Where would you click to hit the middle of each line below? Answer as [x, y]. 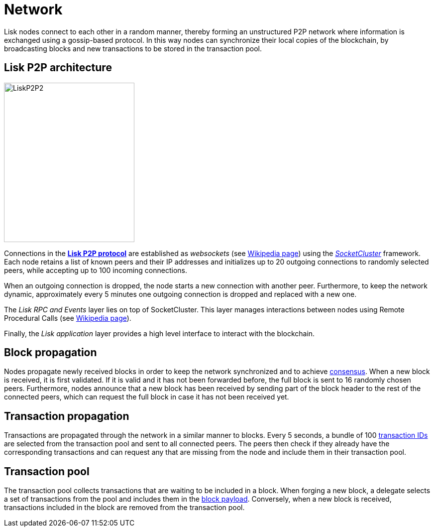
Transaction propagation [67, 416]
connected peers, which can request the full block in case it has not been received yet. [147, 397]
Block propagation [51, 353]
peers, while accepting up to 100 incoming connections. [96, 270]
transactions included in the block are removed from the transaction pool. [124, 508]
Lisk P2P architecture [58, 68]
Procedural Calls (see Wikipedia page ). [68, 318]
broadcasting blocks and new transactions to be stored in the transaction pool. [133, 48]
